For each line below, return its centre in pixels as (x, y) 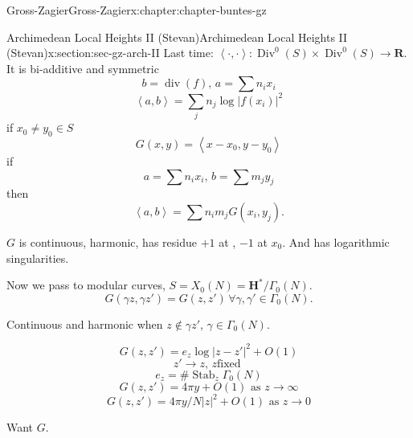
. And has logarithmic (336, 242)
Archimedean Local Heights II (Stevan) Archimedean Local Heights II (177, 37)
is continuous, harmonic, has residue (108, 242)
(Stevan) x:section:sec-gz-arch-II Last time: (110, 53)
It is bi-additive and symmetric (83, 68)
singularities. (38, 258)
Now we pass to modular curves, (86, 285)
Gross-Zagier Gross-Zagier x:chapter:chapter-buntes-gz (137, 10)
